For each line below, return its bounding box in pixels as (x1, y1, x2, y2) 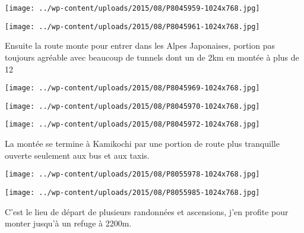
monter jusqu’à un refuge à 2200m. (5, 217, 132, 229)
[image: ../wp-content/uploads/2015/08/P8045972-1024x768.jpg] (5, 120, 260, 129)
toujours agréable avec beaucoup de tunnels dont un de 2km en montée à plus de (5, 51, 299, 63)
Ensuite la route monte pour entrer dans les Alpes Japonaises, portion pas (5, 39, 275, 52)
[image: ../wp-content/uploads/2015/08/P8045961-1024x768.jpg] (5, 22, 260, 31)
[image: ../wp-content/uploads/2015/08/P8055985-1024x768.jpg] (5, 188, 260, 197)
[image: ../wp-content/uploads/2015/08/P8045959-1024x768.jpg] (5, 4, 260, 12)
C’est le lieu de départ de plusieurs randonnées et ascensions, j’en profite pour (5, 205, 289, 218)
